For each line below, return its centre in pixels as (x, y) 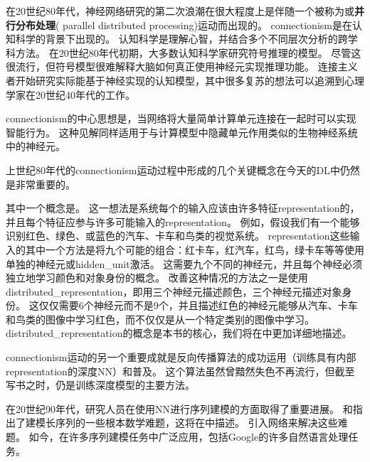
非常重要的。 (45, 184)
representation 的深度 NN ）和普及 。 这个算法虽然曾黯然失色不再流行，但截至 (180, 371)
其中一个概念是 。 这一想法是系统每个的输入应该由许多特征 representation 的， (183, 208)
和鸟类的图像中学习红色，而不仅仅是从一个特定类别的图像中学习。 (160, 319)
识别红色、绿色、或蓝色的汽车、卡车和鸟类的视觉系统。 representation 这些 (178, 236)
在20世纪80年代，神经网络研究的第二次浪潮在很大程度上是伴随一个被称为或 (180, 11)
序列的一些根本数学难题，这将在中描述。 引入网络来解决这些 (196, 423)
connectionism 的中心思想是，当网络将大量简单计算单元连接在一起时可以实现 (181, 118)
